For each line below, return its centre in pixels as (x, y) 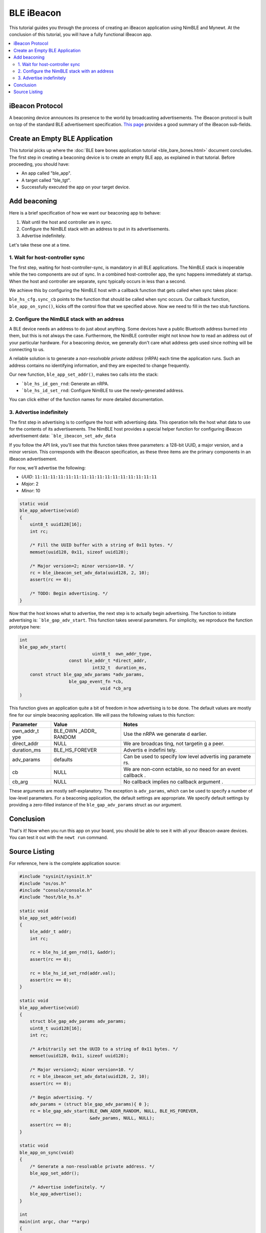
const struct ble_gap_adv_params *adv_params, (87, 675)
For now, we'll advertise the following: (48, 468)
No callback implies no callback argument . (173, 782)
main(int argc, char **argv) (55, 1221)
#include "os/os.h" (43, 883)
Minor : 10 (31, 491)
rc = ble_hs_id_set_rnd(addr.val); (73, 973)
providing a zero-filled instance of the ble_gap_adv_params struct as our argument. (96, 804)
